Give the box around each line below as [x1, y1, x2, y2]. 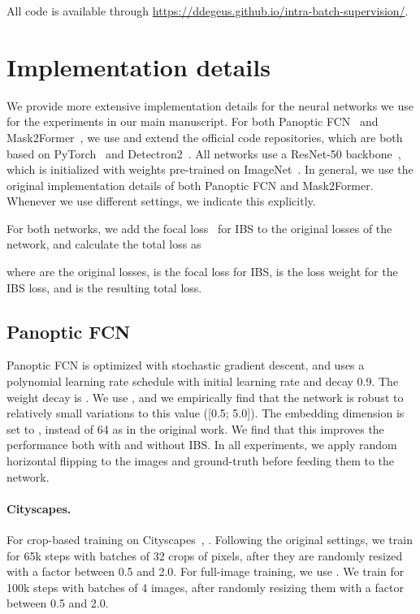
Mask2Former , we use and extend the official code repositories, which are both [6, 128, 403, 145]
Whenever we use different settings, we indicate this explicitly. [6, 192, 316, 210]
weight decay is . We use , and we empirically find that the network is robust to [6, 388, 404, 405]
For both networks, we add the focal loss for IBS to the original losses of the [6, 219, 392, 236]
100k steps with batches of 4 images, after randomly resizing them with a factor [6, 578, 404, 595]
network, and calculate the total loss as [6, 236, 201, 253]
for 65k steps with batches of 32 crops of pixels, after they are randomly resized [6, 547, 403, 564]
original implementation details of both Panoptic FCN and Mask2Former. [6, 176, 374, 193]
